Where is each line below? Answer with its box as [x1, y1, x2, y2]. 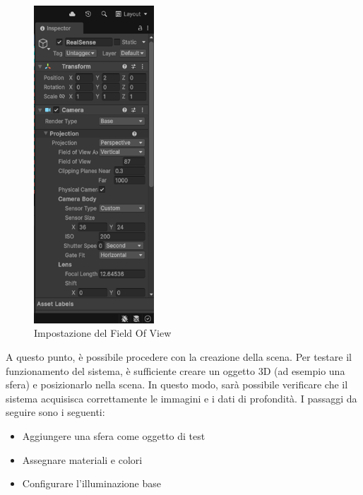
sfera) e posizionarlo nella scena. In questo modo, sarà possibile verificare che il [6, 377, 348, 392]
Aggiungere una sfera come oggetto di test [22, 428, 206, 443]
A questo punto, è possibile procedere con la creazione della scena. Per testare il [6, 350, 352, 364]
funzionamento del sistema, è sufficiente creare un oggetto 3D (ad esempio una [6, 363, 345, 378]
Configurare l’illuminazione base [22, 476, 161, 491]
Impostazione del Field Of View [34, 326, 172, 340]
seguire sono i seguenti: [6, 405, 105, 419]
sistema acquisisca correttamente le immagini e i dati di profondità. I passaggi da [6, 390, 357, 405]
